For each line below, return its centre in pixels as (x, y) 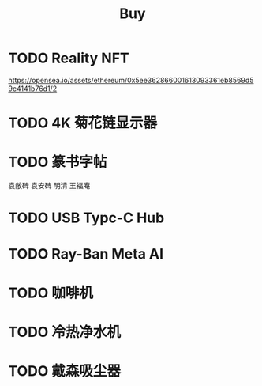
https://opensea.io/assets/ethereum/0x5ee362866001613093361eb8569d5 (131, 80)
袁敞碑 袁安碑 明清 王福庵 (49, 186)
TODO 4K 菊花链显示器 (83, 123)
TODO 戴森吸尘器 (64, 371)
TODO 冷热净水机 (64, 332)
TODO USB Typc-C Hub (86, 218)
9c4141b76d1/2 (33, 89)
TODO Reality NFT (69, 58)
